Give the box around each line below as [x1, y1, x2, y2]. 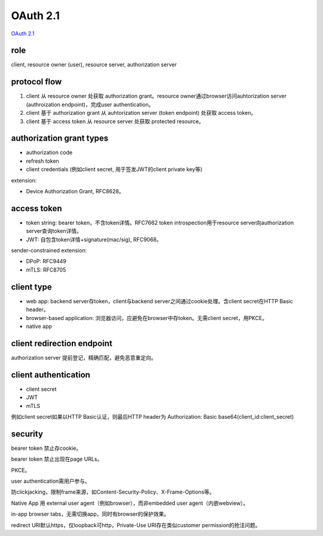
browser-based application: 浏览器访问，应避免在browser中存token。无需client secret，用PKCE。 [26, 314, 268, 321]
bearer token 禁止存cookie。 [11, 444, 82, 452]
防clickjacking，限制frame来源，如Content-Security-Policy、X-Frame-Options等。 [11, 488, 215, 496]
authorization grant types [11, 133, 109, 144]
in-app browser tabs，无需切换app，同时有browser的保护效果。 [11, 510, 170, 517]
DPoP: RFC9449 [26, 258, 67, 265]
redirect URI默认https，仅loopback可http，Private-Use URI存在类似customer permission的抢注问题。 [11, 521, 261, 529]
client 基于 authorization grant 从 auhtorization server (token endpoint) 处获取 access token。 [26, 109, 257, 117]
